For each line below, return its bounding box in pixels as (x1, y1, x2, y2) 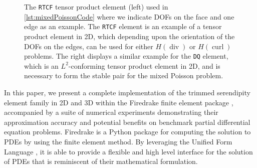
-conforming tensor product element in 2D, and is (68, 60, 220, 71)
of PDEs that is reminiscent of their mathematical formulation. (4, 156, 198, 166)
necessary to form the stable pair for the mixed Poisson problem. (24, 70, 223, 81)
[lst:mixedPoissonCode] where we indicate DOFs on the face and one (24, 11, 234, 22)
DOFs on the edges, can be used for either (24, 41, 153, 51)
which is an (24, 60, 59, 71)
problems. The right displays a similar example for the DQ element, (24, 51, 228, 61)
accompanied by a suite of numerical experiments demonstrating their (4, 107, 218, 117)
